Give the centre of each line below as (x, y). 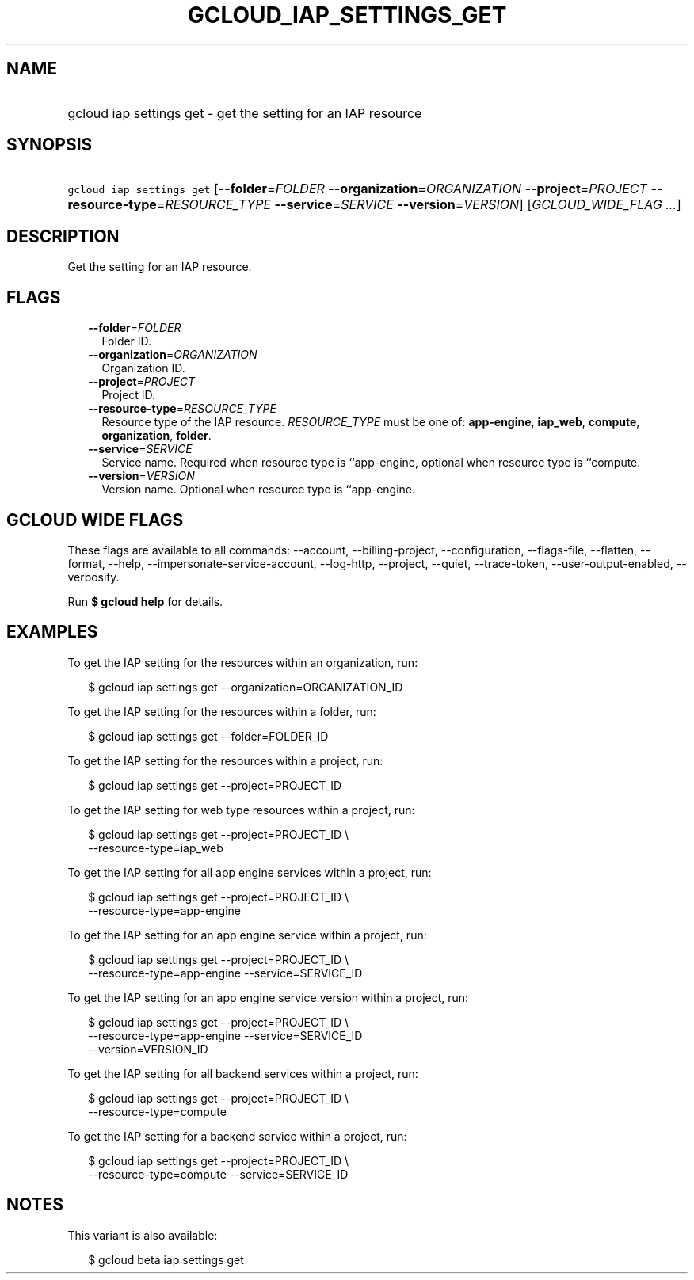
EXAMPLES (52, 632)
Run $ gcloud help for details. (145, 601)
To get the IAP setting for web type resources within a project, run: (241, 810)
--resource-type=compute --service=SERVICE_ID (218, 1174)
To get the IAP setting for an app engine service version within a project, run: (268, 997)
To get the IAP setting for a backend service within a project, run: (237, 1136)
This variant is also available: (143, 1235)
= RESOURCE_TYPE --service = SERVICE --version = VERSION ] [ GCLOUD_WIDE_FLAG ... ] (419, 205)
